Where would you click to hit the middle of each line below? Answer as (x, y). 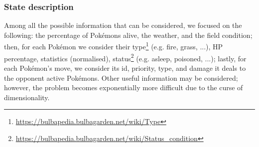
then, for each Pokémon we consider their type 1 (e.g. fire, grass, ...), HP (114, 46)
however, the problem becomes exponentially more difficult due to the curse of (124, 87)
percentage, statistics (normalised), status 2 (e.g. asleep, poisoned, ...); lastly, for (125, 57)
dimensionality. (27, 97)
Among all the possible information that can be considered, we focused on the (123, 25)
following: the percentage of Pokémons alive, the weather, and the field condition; (128, 35)
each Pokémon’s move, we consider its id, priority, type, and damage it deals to (125, 68)
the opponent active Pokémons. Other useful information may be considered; (121, 77)
